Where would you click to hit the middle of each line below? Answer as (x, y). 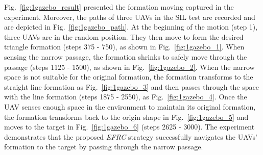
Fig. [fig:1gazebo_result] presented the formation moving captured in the (119, 7)
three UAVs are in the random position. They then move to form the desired (124, 36)
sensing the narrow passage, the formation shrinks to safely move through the (126, 56)
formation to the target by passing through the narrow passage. (104, 147)
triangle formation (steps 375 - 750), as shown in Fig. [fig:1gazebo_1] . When (124, 47)
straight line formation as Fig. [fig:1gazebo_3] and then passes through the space (131, 86)
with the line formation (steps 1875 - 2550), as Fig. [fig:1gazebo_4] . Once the (126, 97)
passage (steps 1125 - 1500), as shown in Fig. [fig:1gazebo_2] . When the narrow (129, 67)
